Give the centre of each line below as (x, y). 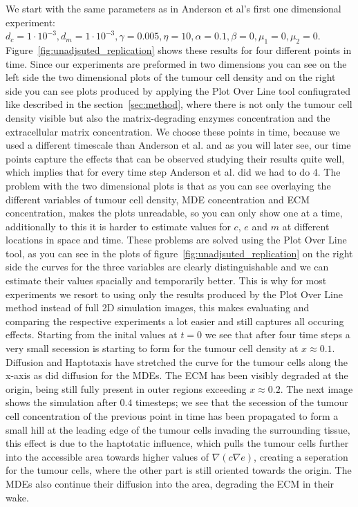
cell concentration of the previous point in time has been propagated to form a (172, 416)
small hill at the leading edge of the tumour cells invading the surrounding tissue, (178, 429)
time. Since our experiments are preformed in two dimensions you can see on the (176, 63)
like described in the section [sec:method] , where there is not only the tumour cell (179, 104)
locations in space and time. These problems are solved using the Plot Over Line (176, 240)
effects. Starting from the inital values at (92, 334)
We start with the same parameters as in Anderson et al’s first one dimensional (173, 8)
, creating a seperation (301, 456)
